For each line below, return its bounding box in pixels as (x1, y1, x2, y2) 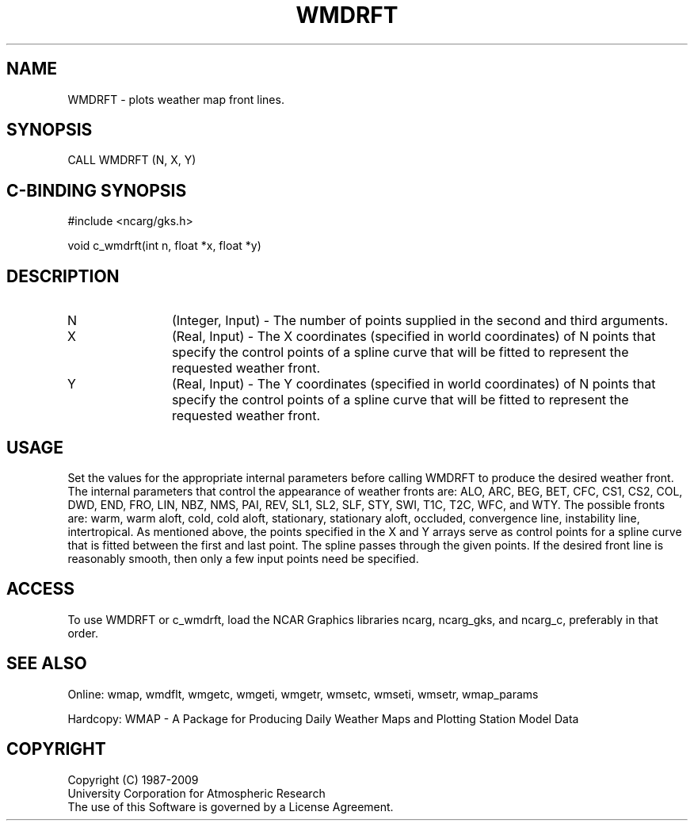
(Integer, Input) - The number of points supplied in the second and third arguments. (171, 312, 669, 329)
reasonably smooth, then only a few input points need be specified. (67, 551, 419, 565)
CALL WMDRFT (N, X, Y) (67, 153, 196, 167)
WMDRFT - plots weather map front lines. (67, 92, 284, 106)
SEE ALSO (6, 653, 87, 674)
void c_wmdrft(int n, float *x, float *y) (67, 239, 261, 253)
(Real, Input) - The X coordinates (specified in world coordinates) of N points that (171, 328, 656, 345)
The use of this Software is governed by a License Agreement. (67, 799, 394, 814)
